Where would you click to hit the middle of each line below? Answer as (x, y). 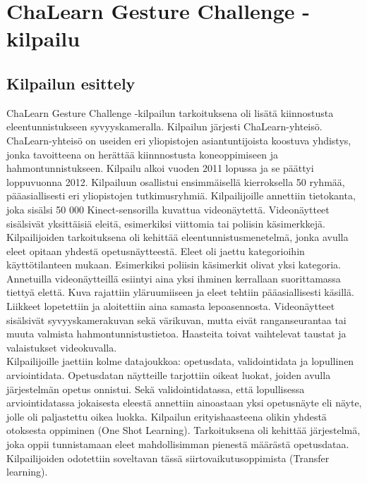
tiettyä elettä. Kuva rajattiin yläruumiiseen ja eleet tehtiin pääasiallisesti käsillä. (180, 292)
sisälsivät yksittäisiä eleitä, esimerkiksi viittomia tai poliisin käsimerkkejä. (166, 223)
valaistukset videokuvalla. (62, 347)
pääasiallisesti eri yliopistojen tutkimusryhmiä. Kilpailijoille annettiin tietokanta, (181, 196)
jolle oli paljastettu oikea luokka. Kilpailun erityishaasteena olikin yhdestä (167, 416)
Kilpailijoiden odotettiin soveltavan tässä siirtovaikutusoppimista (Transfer (168, 458)
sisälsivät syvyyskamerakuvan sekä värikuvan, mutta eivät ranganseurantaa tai (176, 319)
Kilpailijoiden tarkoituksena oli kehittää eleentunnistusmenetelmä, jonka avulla (178, 237)
